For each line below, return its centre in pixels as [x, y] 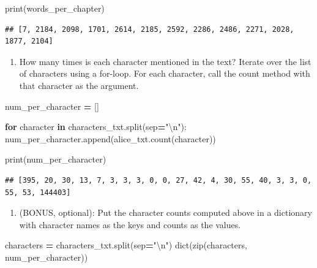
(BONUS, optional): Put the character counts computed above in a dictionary [166, 212]
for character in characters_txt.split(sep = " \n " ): [96, 127]
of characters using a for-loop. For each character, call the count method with [165, 73]
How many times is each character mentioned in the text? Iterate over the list [165, 61]
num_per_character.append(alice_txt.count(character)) [110, 138]
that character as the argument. [79, 85]
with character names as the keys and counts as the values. [130, 224]
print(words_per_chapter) [55, 8]
